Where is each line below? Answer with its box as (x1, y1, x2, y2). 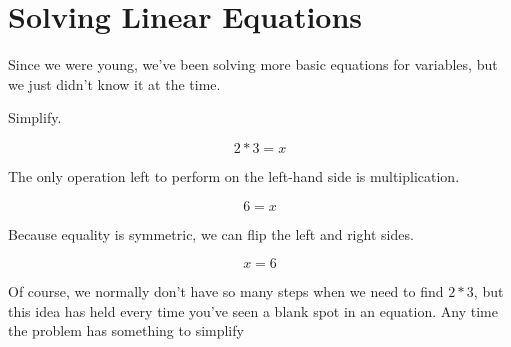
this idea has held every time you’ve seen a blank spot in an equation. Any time (8, 300, 498, 321)
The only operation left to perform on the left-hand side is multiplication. (8, 165, 460, 186)
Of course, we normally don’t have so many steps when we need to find (8, 281, 444, 302)
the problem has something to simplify (8, 320, 244, 341)
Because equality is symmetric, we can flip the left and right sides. (8, 223, 414, 244)
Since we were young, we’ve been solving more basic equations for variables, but (8, 54, 498, 75)
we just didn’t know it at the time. (8, 73, 221, 94)
